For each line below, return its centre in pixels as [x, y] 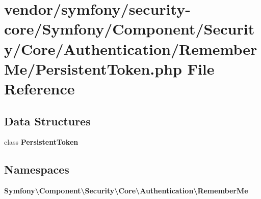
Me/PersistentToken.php [93, 68]
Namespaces [37, 169]
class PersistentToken [41, 142]
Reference [40, 88]
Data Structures [47, 121]
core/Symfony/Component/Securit [129, 29]
